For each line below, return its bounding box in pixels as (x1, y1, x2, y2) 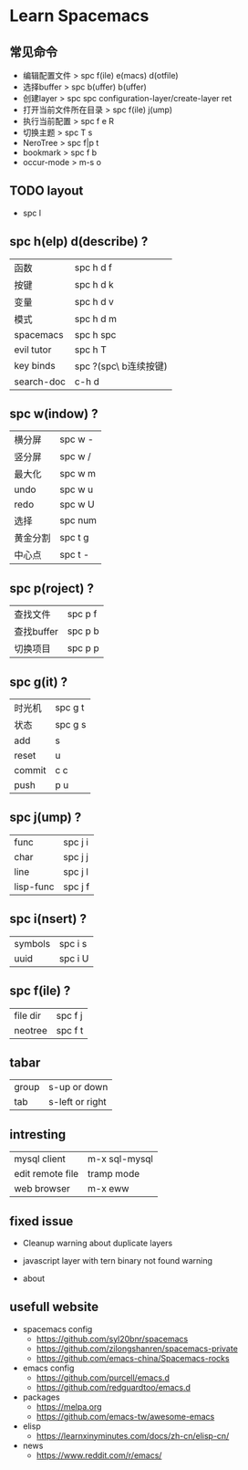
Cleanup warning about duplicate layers (22, 1237, 173, 1248)
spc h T (74, 343, 107, 356)
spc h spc (74, 328, 117, 341)
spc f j (56, 1009, 83, 1022)
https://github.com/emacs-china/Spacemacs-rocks (36, 1352, 230, 1363)
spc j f (63, 880, 90, 893)
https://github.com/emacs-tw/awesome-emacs (36, 1411, 215, 1422)
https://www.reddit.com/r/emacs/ (36, 1449, 162, 1461)
